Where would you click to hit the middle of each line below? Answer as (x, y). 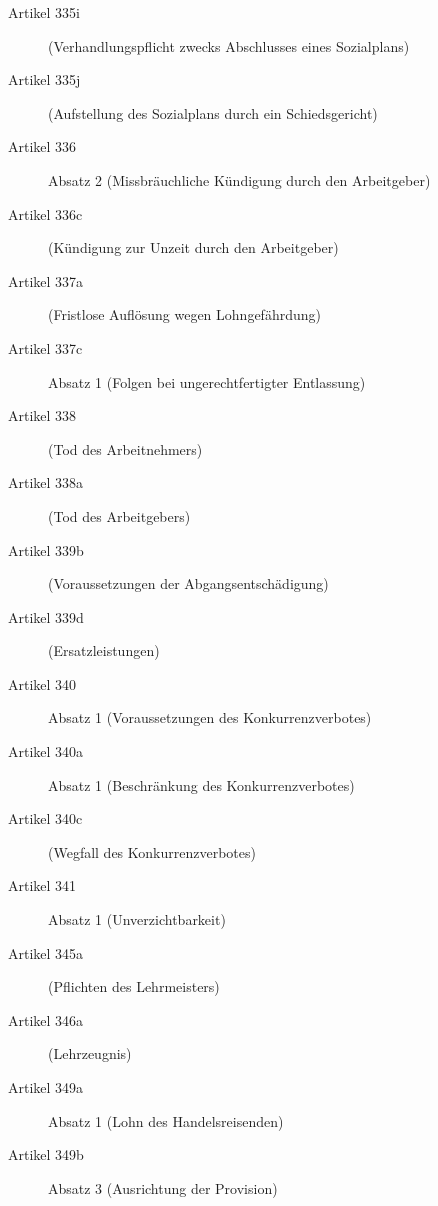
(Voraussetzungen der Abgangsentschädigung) (188, 583)
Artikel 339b (46, 549)
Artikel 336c (45, 213)
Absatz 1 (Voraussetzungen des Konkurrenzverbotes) (210, 717)
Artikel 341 (42, 885)
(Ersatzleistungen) (104, 650)
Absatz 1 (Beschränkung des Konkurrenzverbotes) (201, 784)
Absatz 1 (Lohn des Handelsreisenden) (166, 1120)
